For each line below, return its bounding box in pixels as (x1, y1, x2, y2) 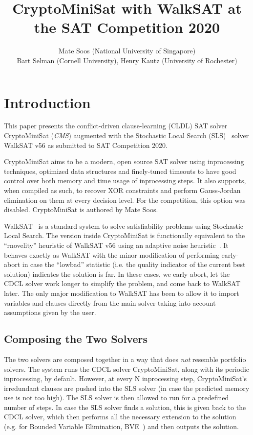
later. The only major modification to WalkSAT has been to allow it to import (4, 288, 239, 298)
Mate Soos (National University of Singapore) (58, 46, 196, 56)
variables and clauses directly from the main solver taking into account (4, 297, 216, 308)
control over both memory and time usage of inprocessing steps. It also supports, (4, 175, 246, 186)
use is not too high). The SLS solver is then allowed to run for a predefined (4, 392, 229, 403)
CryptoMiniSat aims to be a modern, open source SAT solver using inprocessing (4, 156, 244, 167)
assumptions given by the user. (4, 307, 96, 317)
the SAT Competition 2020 (34, 17, 220, 37)
